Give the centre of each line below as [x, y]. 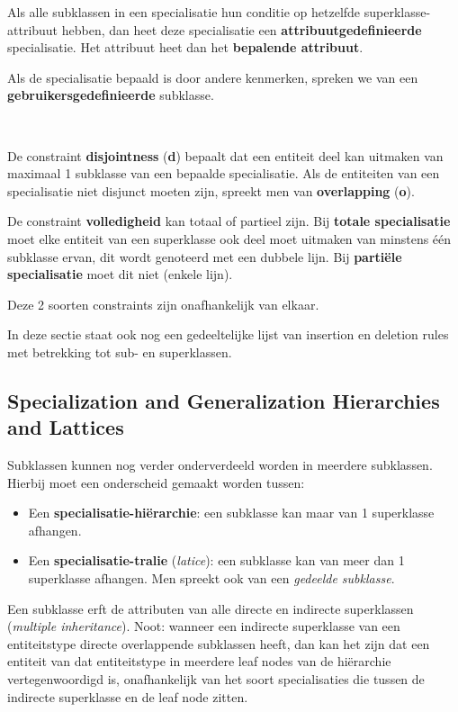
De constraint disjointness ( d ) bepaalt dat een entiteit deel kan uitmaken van [225, 155]
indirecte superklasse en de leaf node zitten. [128, 696]
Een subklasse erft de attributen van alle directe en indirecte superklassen [211, 608]
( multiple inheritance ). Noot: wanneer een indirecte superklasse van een [204, 626]
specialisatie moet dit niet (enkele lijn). [120, 274]
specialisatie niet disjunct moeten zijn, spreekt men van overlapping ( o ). [211, 190]
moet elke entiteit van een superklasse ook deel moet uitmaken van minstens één [229, 238]
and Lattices [66, 427]
